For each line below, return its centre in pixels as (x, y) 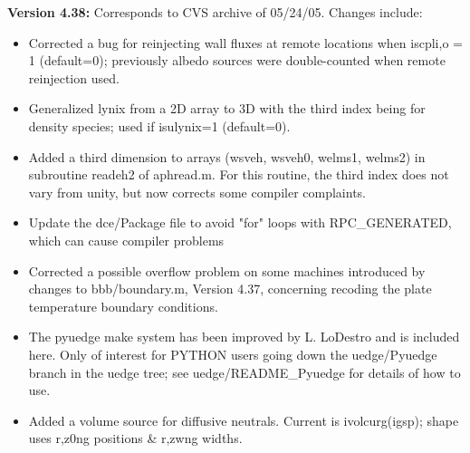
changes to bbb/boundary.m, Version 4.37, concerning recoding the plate (230, 289)
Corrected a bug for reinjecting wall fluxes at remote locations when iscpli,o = (245, 42)
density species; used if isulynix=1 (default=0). (159, 125)
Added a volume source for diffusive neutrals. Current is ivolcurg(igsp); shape (244, 420)
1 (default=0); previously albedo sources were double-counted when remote (237, 60)
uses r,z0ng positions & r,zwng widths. (135, 438)
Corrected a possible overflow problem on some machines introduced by (227, 270)
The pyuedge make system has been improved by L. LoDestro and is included (244, 337)
